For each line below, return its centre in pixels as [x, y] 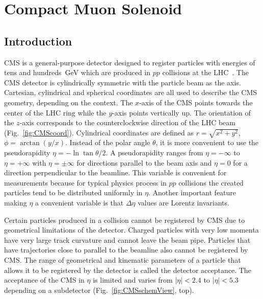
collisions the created [211, 182]
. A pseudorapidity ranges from [154, 153]
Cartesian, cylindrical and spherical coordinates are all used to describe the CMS [131, 92]
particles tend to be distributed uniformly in [73, 192]
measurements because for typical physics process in [85, 182]
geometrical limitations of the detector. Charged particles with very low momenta [131, 230]
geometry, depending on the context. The [69, 102]
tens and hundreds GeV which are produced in [77, 72]
